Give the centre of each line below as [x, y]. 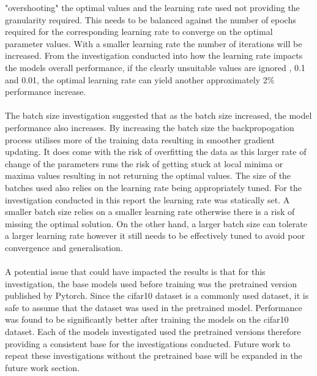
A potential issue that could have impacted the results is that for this [135, 272]
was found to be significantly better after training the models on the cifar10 [147, 319]
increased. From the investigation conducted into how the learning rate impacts [154, 55]
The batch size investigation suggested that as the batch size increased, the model [158, 115]
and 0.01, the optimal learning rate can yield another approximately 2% [140, 79]
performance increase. [46, 92]
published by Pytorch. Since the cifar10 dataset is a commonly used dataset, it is [157, 295]
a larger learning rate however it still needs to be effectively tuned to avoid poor [155, 235]
